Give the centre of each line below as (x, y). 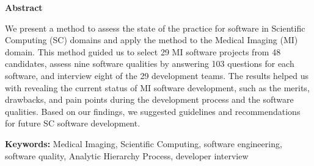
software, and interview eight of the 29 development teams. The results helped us (157, 75)
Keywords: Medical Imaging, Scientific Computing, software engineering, (144, 143)
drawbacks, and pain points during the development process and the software (149, 99)
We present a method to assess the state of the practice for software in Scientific (155, 28)
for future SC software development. (73, 123)
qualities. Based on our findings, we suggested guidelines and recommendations (153, 111)
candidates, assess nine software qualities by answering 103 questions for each (150, 64)
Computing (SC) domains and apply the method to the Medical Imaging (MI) (152, 40)
